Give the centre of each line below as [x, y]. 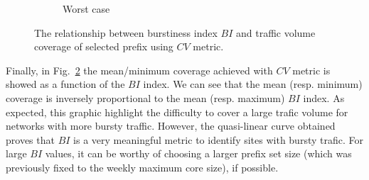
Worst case [86, 9]
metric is [311, 70]
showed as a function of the [65, 84]
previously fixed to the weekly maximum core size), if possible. [142, 167]
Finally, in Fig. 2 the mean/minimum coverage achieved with [139, 70]
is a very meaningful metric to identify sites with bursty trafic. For [218, 139]
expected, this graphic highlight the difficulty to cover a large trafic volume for [177, 112]
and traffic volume [276, 32]
